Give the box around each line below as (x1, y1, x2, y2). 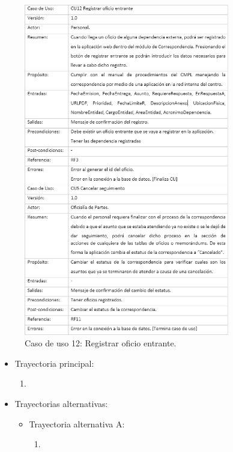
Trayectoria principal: (14, 357, 94, 369)
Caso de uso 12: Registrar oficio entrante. (25, 337, 177, 349)
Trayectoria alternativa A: (29, 417, 125, 430)
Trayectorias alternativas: (14, 397, 108, 409)
